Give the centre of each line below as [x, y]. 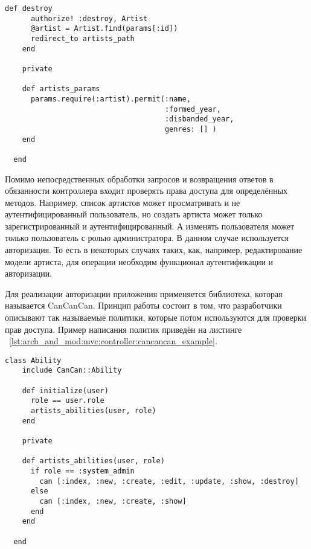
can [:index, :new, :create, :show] [113, 501]
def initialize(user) [65, 390]
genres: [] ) [191, 129]
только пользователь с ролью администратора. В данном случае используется [147, 238]
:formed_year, [193, 109]
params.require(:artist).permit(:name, [111, 99]
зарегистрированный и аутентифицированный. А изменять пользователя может [150, 226]
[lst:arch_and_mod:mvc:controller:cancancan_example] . [113, 341]
